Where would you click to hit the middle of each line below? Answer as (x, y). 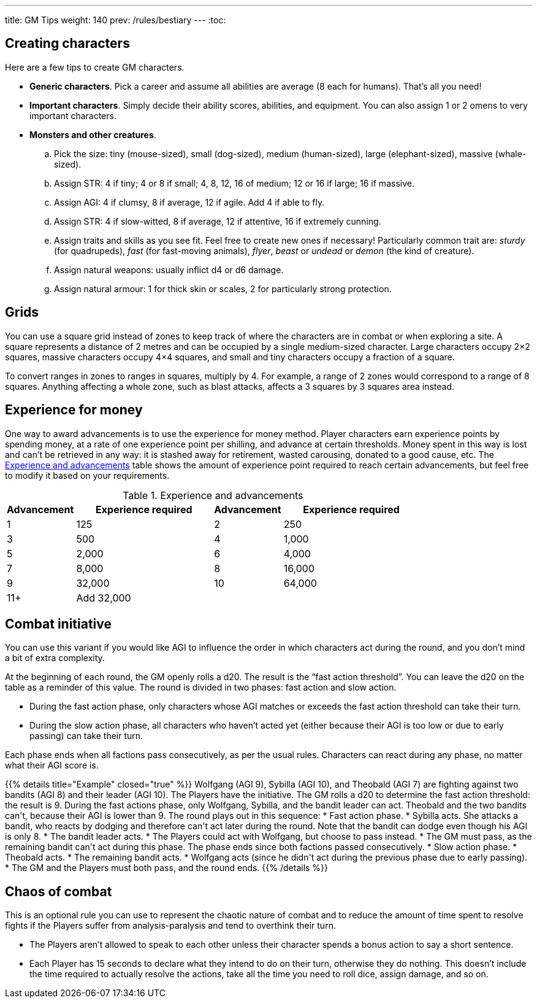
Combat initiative (59, 624)
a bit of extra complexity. (55, 658)
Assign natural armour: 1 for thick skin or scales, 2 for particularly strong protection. (223, 289)
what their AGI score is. (52, 765)
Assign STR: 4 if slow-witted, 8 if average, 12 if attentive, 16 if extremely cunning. (218, 221)
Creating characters (67, 44)
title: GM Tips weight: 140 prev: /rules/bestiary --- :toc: (116, 20)
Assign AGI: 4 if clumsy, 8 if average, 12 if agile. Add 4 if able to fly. (189, 202)
